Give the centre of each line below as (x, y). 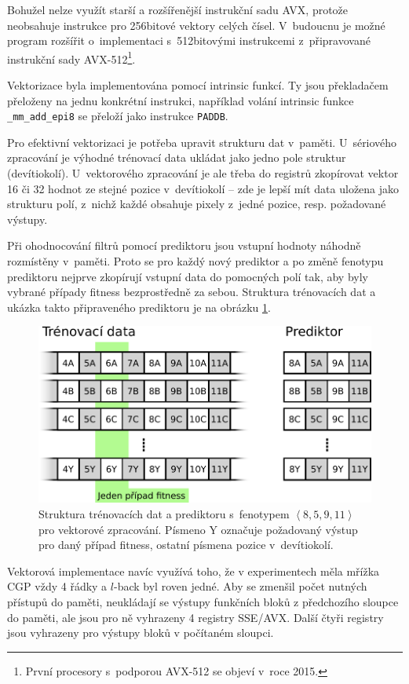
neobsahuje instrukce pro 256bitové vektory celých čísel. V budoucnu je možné (196, 25)
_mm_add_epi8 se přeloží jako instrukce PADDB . (118, 116)
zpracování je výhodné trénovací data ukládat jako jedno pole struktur (177, 157)
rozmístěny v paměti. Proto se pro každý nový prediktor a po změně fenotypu (195, 261)
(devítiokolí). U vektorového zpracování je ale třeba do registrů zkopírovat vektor (203, 173)
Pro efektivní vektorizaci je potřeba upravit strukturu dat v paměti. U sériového (202, 142)
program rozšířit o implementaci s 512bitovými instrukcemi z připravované (189, 40)
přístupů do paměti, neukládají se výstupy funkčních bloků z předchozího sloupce (203, 601)
